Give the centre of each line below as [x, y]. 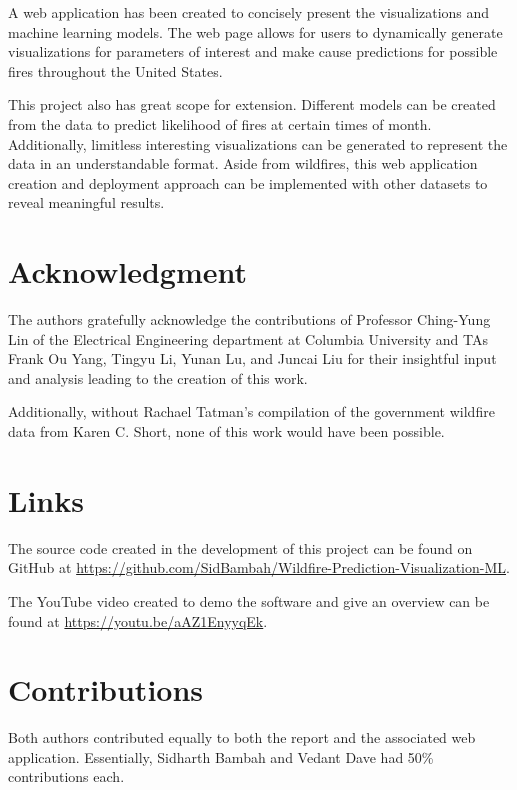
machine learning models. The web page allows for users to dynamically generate [255, 31]
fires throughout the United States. [115, 70]
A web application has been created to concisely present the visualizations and [249, 12]
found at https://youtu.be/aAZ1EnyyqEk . [138, 620]
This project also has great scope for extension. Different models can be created [252, 104]
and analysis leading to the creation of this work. [158, 377]
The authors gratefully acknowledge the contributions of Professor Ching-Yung [249, 319]
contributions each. [66, 776]
